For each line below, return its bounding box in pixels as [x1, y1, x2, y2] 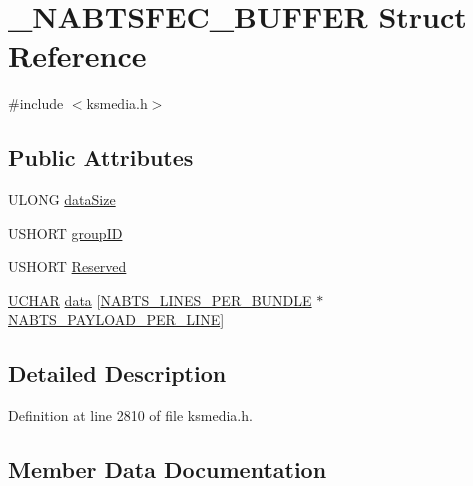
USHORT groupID [8, 222, 123, 243]
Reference [8, 35, 147, 76]
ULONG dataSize [8, 189, 116, 210]
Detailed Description [8, 358, 227, 389]
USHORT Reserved [8, 256, 127, 277]
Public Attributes [8, 142, 194, 173]
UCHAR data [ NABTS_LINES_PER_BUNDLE [8, 289, 312, 310]
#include [8, 93, 64, 114]
